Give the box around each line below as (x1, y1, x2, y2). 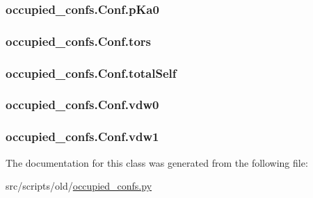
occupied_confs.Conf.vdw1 (6, 128, 159, 145)
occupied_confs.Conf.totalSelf (6, 64, 177, 81)
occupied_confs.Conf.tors (6, 32, 151, 49)
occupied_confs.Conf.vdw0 (6, 96, 159, 113)
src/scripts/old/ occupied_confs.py (6, 179, 152, 193)
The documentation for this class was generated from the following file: (6, 155, 308, 170)
